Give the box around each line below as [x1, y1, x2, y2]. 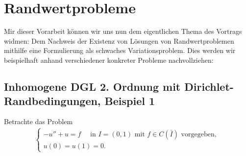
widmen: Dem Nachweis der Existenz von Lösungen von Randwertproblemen [4, 35, 234, 46]
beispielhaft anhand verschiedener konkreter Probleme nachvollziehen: [4, 54, 214, 65]
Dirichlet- [184, 78, 234, 94]
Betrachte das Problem [4, 116, 73, 127]
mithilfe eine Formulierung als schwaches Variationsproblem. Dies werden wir [4, 45, 236, 55]
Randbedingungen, [4, 93, 101, 108]
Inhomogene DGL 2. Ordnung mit [4, 78, 181, 94]
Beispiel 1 [104, 93, 155, 108]
